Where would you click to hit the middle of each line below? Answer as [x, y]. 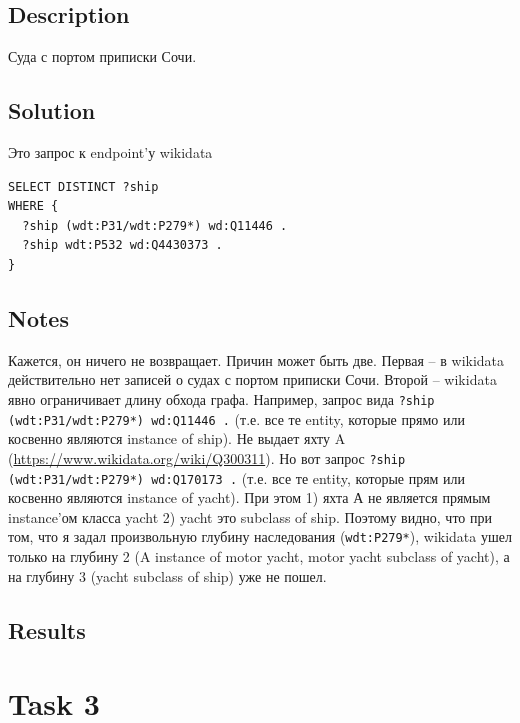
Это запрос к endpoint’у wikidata [110, 152]
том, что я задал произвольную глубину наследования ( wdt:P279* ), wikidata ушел [260, 536]
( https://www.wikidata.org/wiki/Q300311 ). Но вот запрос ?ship [207, 457]
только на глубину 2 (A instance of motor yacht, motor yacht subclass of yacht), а [259, 556]
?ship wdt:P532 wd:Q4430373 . [122, 245]
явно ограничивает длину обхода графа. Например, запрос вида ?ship [221, 398]
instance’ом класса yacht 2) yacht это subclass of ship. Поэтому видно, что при [250, 516]
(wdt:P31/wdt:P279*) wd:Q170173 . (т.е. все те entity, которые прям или [237, 477]
